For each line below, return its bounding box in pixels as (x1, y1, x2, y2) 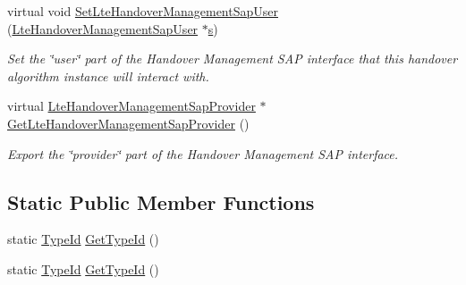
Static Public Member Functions (7, 188, 315, 215)
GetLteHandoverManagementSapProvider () (7, 113, 250, 132)
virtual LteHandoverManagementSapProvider (7, 96, 256, 115)
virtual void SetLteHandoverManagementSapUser (7, 2, 278, 20)
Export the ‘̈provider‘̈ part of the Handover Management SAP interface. (7, 144, 399, 163)
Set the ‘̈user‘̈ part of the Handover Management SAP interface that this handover (7, 49, 458, 68)
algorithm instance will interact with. (7, 66, 209, 85)
